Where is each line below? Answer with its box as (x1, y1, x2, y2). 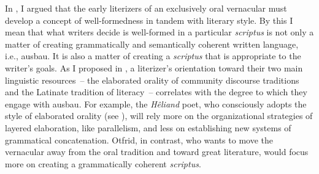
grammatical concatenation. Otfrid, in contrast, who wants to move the (5, 133, 273, 146)
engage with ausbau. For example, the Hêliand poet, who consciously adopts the (5, 97, 307, 110)
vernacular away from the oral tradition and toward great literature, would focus (5, 145, 309, 158)
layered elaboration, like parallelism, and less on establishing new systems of (5, 121, 291, 134)
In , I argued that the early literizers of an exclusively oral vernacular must (5, 2, 287, 14)
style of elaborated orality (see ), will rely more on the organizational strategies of (5, 109, 313, 122)
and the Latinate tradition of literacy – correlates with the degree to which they (5, 85, 307, 98)
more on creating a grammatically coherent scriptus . (5, 157, 201, 170)
